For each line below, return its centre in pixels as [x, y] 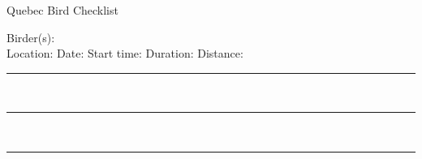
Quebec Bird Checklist [62, 10]
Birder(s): [31, 37]
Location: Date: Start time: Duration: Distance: [125, 53]
